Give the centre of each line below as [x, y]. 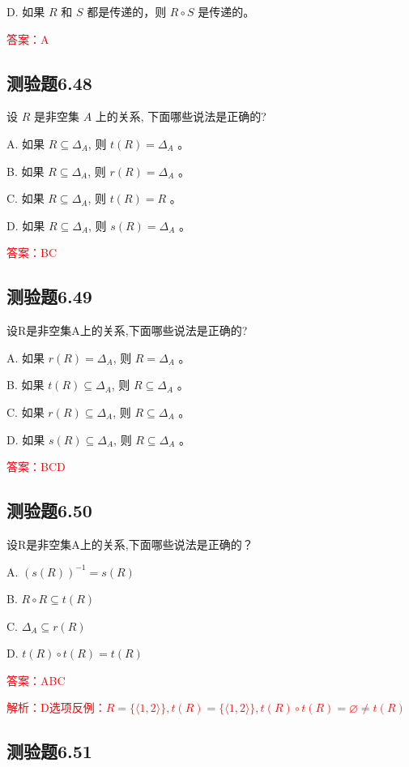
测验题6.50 [49, 510]
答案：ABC [36, 680]
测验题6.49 [49, 296]
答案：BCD [36, 467]
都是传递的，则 [127, 11]
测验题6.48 [49, 82]
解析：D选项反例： [56, 707]
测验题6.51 [49, 751]
